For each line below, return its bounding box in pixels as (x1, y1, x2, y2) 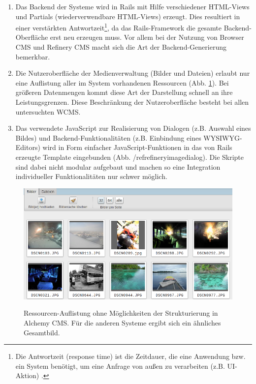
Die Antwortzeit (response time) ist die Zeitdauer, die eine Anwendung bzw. (15, 351, 246, 361)
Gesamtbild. (24, 327, 60, 337)
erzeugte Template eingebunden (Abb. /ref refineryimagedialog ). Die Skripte (15, 151, 244, 162)
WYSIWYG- (203, 132, 242, 143)
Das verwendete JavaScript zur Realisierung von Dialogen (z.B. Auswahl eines (15, 123, 251, 133)
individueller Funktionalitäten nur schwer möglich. (15, 171, 167, 181)
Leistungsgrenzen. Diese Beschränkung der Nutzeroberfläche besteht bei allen (15, 97, 249, 107)
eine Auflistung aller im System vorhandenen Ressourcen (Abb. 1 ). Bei (15, 77, 229, 88)
